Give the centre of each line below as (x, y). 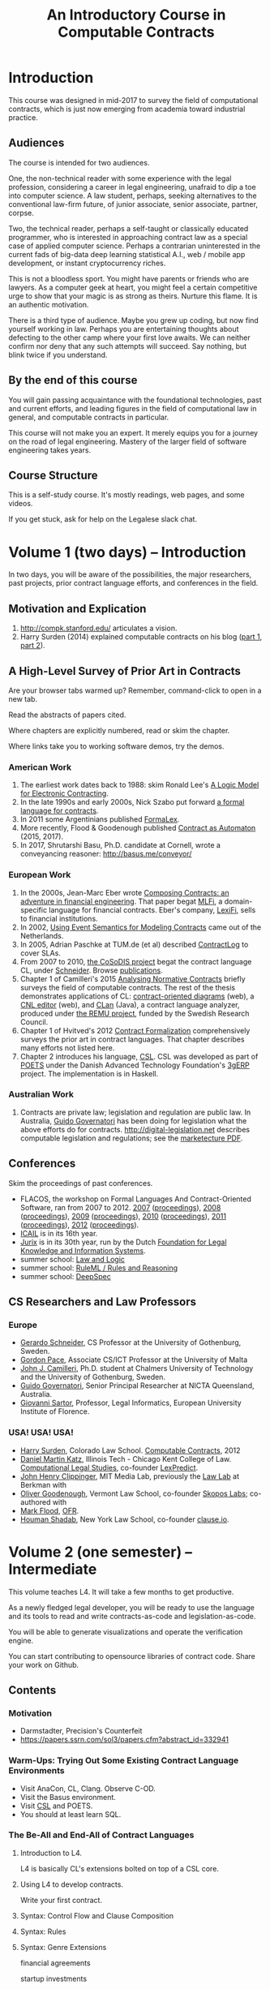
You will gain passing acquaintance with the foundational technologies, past (135, 400)
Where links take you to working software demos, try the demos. (116, 746)
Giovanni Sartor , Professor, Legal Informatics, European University (131, 1403)
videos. (21, 504)
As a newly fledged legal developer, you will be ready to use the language (132, 1607)
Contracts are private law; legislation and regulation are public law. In (135, 1112)
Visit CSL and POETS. (56, 1806)
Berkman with (43, 1484)
